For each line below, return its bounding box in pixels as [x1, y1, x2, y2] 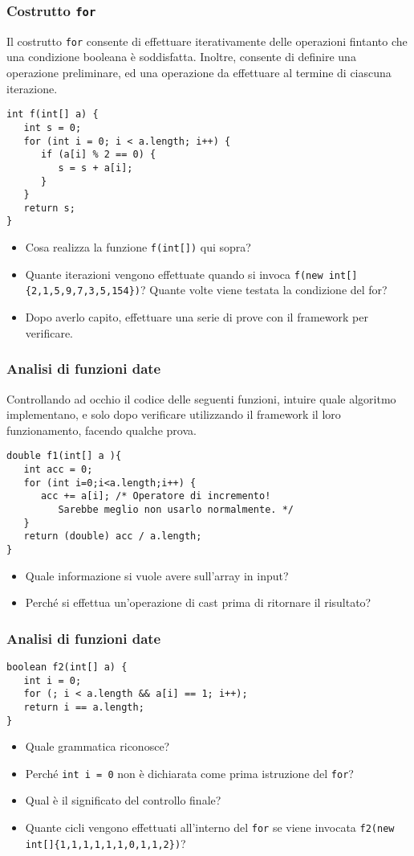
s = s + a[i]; [58, 162, 133, 174]
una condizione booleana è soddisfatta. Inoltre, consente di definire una [6, 48, 356, 65]
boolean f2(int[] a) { [6, 661, 128, 673]
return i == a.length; [23, 701, 144, 713]
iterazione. [6, 80, 58, 96]
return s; [23, 202, 75, 214]
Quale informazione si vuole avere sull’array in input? [25, 567, 289, 584]
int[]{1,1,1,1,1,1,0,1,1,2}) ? [25, 834, 186, 851]
